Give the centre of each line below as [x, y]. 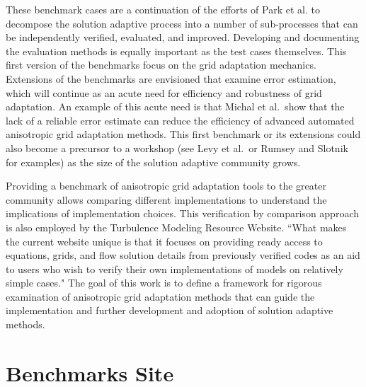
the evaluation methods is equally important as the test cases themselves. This [176, 51]
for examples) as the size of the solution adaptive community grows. [153, 162]
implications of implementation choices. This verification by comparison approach [182, 213]
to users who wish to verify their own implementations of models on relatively [175, 268]
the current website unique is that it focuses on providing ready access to [164, 241]
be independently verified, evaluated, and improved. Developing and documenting [183, 37]
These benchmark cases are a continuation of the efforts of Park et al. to [163, 9]
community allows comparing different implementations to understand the [166, 199]
